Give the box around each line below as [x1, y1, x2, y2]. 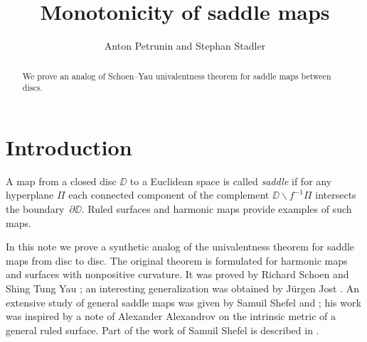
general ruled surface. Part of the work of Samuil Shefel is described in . [6, 322, 319, 337]
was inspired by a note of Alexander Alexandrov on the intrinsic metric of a [6, 309, 336, 324]
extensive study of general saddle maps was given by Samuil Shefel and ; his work [6, 294, 361, 309]
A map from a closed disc [6, 173, 117, 188]
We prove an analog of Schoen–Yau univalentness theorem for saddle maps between [22, 70, 331, 82]
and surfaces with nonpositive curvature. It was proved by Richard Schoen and [6, 267, 349, 282]
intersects [315, 187, 356, 202]
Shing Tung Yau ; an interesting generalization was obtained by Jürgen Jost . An [6, 280, 360, 295]
